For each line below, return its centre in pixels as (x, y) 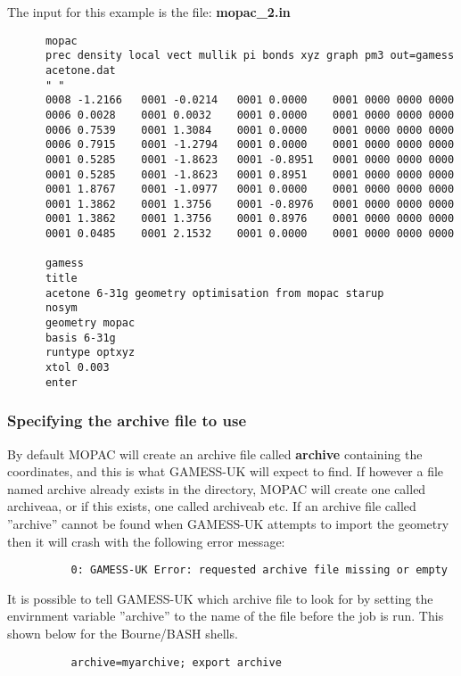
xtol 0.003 (77, 368)
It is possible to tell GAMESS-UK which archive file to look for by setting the (220, 598)
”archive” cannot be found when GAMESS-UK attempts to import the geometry (228, 523)
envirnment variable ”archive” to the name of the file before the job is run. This (226, 616)
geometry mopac (90, 323)
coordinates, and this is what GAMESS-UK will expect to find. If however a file (226, 471)
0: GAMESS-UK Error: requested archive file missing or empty (259, 570)
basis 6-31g (80, 338)
